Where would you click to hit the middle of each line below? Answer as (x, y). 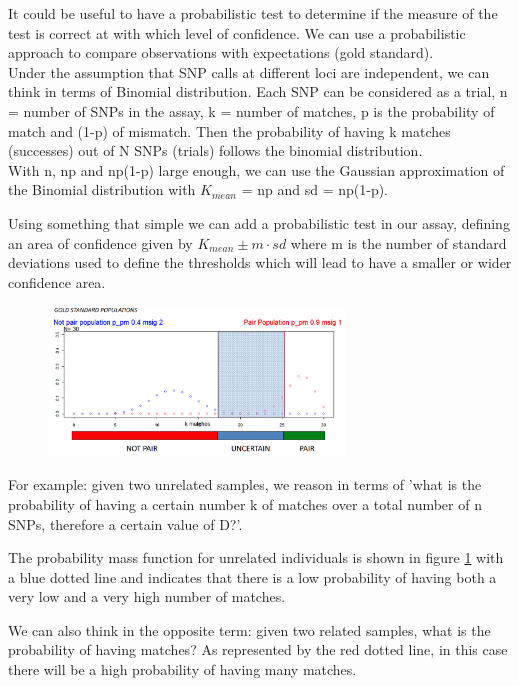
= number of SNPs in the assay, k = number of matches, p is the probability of (251, 110)
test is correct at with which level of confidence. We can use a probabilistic (237, 32)
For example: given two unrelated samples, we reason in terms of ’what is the (245, 484)
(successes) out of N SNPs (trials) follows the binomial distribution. (215, 150)
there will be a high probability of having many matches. (182, 669)
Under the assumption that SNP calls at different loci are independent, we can (249, 71)
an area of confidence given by (100, 242)
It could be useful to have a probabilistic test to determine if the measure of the (253, 13)
